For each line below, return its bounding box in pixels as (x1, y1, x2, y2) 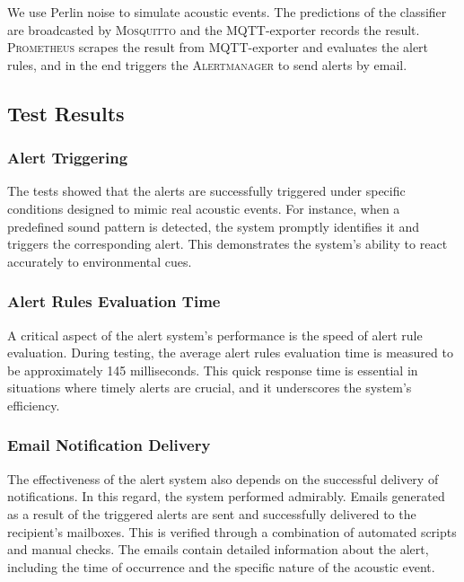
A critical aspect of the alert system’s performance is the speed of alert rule (7, 325, 423, 344)
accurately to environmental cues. (7, 251, 192, 270)
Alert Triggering (7, 146, 128, 169)
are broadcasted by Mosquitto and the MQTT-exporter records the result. (7, 20, 420, 39)
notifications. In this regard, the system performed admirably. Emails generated (7, 487, 445, 506)
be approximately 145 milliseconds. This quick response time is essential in (7, 360, 418, 379)
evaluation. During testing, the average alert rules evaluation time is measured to (7, 343, 453, 362)
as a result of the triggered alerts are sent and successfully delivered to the (7, 504, 416, 523)
